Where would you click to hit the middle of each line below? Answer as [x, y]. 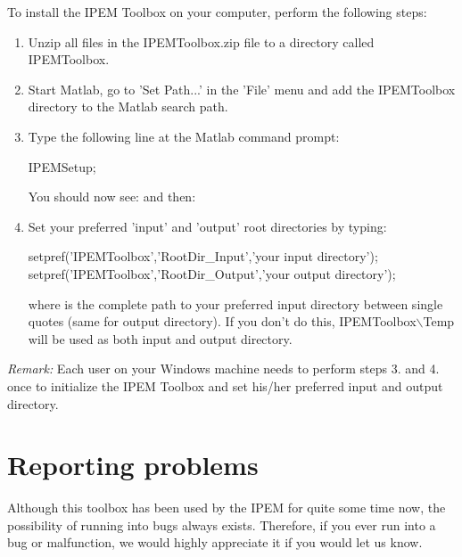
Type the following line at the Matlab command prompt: [184, 136]
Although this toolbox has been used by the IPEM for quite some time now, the [227, 508]
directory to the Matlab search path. [128, 106]
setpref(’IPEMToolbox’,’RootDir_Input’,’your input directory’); [203, 256]
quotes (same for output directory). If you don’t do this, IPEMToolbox [222, 321]
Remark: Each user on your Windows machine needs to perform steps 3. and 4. [223, 369]
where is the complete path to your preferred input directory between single [235, 303]
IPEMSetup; [62, 166]
